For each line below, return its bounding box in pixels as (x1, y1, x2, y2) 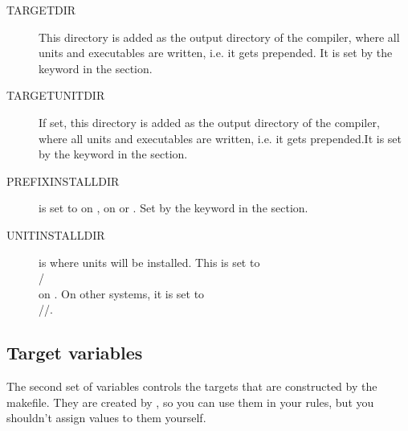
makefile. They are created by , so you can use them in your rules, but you (6, 393, 374, 410)
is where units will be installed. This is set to (39, 253, 260, 270)
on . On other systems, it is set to (39, 285, 205, 302)
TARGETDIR (6, 2, 76, 18)
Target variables (6, 340, 143, 365)
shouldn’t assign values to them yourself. (6, 409, 206, 426)
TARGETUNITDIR (6, 87, 105, 104)
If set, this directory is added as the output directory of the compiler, (39, 113, 380, 130)
